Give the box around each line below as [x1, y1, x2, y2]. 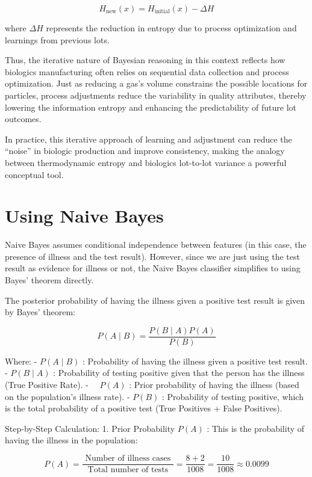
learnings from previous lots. [5, 33, 110, 46]
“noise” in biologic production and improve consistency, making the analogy [5, 144, 285, 157]
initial [154, 8, 170, 15]
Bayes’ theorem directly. [5, 274, 94, 286]
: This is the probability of [207, 422, 305, 434]
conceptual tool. [5, 168, 64, 180]
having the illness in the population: [5, 434, 138, 446]
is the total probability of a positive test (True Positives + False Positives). [5, 402, 282, 414]
